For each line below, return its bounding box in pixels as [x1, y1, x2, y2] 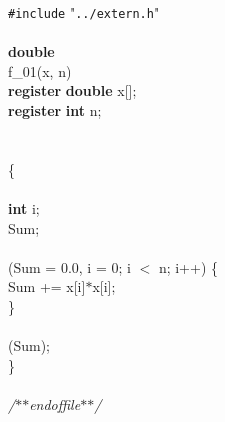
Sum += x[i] [8, 276, 86, 297]
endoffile [29, 393, 81, 414]
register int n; [8, 100, 102, 121]
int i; [8, 198, 40, 218]
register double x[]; [8, 80, 137, 101]
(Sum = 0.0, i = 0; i [8, 256, 131, 277]
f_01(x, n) [8, 60, 72, 81]
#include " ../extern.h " [8, 2, 160, 22]
